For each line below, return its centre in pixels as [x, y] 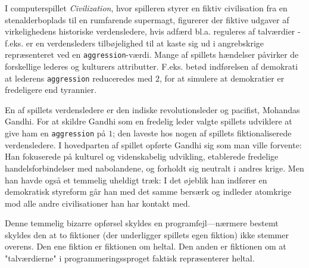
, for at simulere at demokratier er [222, 78]
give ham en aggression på [55, 133]
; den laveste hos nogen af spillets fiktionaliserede [202, 133]
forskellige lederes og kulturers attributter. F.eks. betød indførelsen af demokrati [152, 66]
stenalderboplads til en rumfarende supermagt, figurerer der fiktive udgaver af [147, 19]
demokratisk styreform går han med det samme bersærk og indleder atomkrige [148, 191]
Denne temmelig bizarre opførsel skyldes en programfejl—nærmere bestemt [142, 223]
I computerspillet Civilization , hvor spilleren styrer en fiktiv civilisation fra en [146, 8]
